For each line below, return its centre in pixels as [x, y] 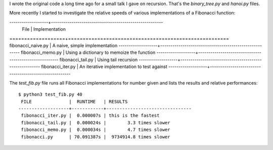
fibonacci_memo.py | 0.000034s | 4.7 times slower [96, 130]
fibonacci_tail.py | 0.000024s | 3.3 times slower [96, 123]
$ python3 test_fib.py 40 [51, 95]
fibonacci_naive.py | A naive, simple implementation [63, 45]
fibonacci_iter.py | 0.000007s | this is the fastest [90, 116]
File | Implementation [44, 29]
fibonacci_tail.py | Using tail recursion [99, 59]
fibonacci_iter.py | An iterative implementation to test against [104, 67]
